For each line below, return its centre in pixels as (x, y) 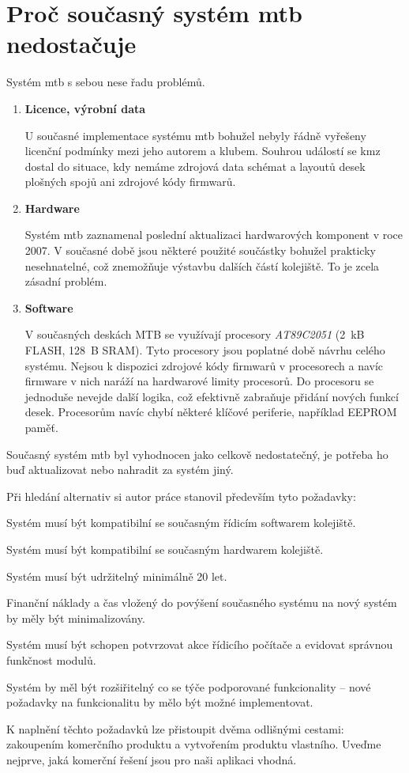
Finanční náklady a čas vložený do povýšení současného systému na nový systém (202, 602)
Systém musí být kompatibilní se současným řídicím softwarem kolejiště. (181, 523)
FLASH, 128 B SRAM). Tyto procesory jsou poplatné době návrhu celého (205, 350)
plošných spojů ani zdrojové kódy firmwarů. (130, 182)
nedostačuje (71, 44)
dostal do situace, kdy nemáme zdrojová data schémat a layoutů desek (195, 166)
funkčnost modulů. (51, 659)
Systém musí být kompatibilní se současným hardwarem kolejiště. (165, 549)
